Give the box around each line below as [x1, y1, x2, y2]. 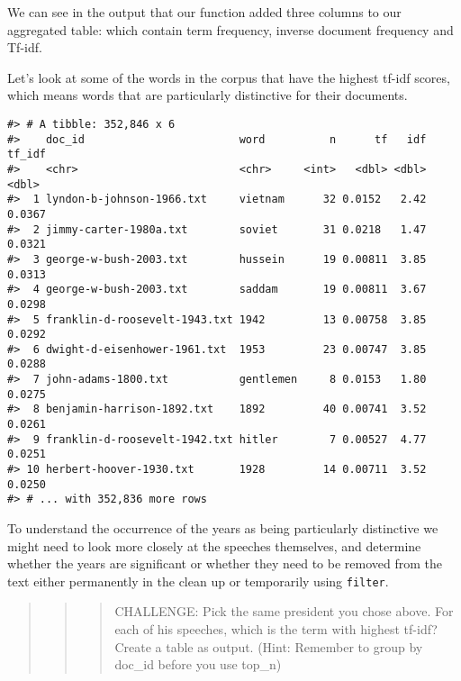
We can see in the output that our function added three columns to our [7, 3, 402, 21]
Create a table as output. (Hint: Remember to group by [114, 637, 423, 656]
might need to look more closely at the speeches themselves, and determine [7, 536, 421, 555]
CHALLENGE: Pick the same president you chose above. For [114, 602, 454, 621]
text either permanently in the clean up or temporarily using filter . [7, 571, 389, 590]
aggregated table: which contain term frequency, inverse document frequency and [7, 20, 454, 39]
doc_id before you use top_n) [114, 655, 282, 674]
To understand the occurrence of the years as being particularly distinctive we [7, 519, 438, 538]
